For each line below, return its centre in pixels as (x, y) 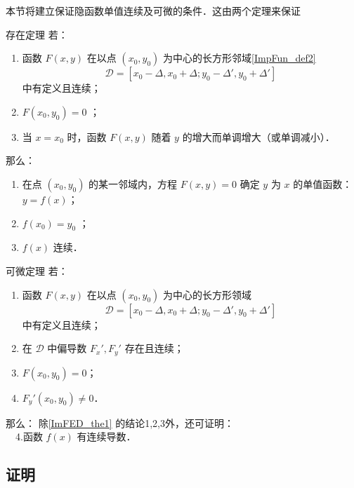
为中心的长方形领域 (208, 294)
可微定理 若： (37, 270)
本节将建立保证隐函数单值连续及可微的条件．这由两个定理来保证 (153, 11)
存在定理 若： (37, 34)
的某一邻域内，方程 (133, 183)
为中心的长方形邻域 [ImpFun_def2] (240, 58)
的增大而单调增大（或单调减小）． (258, 136)
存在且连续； (154, 348)
